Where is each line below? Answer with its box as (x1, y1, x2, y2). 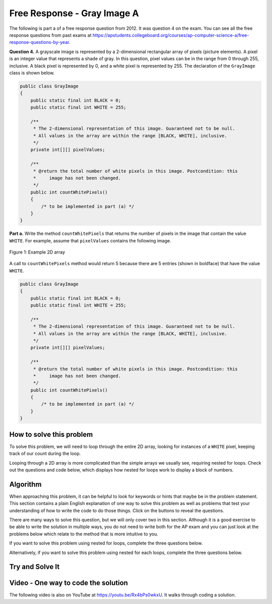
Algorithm (9, 480, 42, 488)
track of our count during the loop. (9, 450, 81, 457)
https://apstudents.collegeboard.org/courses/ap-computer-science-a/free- (92, 32, 249, 38)
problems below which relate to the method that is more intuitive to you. (9, 531, 159, 537)
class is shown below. (9, 70, 55, 76)
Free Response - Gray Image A (9, 8, 139, 19)
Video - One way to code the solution (9, 579, 128, 587)
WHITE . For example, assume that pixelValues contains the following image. (9, 237, 171, 243)
